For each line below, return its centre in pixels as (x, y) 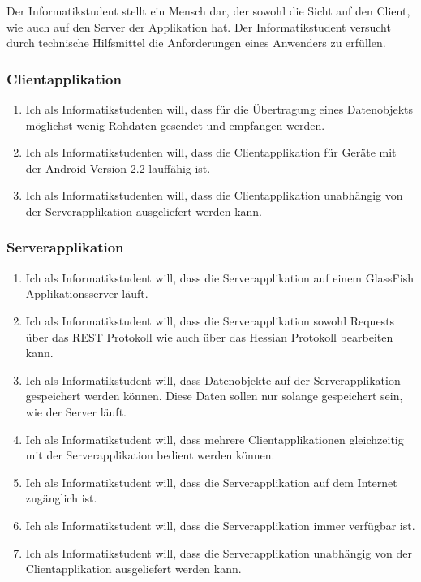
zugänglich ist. (61, 498)
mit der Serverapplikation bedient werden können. (150, 455)
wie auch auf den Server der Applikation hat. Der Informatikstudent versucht (199, 26)
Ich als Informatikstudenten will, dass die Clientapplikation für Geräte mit (211, 152)
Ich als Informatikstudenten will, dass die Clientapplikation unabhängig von (214, 195)
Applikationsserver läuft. (87, 293)
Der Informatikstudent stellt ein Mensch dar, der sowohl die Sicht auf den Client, (208, 11)
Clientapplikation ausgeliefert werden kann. (133, 569)
